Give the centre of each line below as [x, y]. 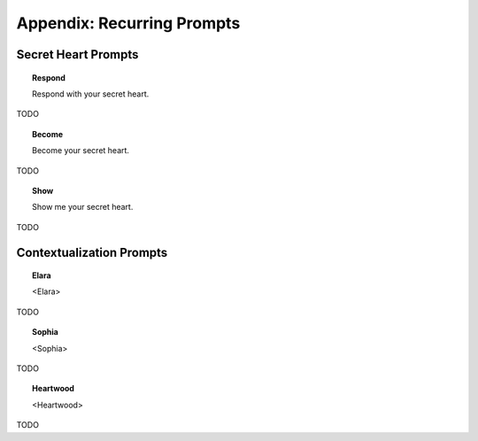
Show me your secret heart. [83, 207]
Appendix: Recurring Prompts [128, 23]
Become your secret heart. [81, 151]
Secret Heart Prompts [77, 54]
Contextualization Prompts [92, 252]
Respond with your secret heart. [91, 94]
